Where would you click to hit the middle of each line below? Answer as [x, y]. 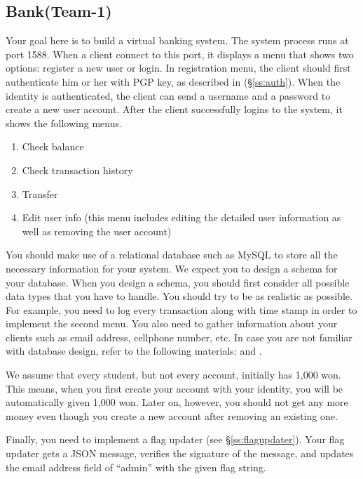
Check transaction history [77, 170]
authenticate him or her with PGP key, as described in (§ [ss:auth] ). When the [173, 81]
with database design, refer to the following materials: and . [134, 351]
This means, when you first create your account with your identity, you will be [174, 388]
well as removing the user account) [97, 231]
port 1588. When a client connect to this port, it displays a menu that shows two [180, 54]
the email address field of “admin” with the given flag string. [136, 467]
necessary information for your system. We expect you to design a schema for [172, 268]
